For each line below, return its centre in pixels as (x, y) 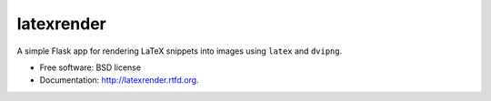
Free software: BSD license (90, 67)
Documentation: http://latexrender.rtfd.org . (119, 80)
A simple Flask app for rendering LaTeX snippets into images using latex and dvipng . (180, 51)
